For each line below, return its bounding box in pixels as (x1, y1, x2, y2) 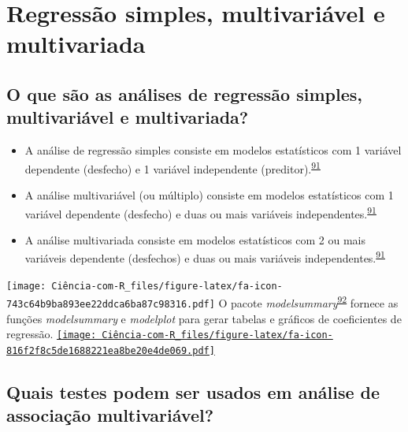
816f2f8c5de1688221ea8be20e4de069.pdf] (6, 344, 215, 356)
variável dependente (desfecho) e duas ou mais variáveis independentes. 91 (24, 203, 376, 222)
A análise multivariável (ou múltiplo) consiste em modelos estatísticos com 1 (24, 187, 394, 203)
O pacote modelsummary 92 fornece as (218, 292, 399, 311)
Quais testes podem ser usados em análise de (6, 379, 380, 404)
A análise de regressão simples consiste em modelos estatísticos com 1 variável (24, 142, 402, 158)
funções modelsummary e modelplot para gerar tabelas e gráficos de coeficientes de (6, 310, 402, 326)
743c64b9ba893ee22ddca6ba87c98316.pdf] (6, 299, 215, 310)
